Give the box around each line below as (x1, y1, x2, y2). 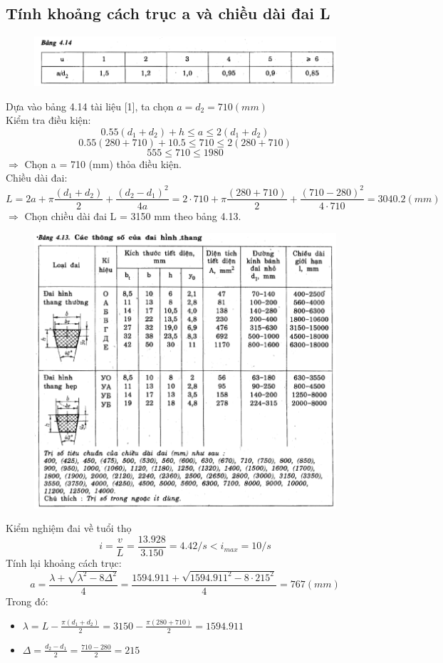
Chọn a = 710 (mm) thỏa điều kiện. (24, 156, 182, 171)
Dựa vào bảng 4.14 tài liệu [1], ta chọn (6, 98, 174, 113)
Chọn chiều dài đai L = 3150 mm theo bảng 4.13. (24, 208, 241, 223)
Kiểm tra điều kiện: (6, 113, 91, 127)
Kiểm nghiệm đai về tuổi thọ (6, 521, 132, 536)
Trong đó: (6, 593, 48, 608)
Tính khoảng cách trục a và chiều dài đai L (6, 2, 330, 24)
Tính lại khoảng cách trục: (6, 555, 122, 570)
